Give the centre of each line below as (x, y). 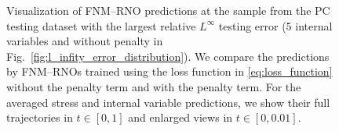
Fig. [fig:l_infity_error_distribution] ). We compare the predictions (168, 56)
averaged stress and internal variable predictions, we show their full (168, 102)
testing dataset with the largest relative (101, 25)
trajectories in (40, 117)
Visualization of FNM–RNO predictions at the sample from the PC (168, 10)
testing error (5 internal (275, 25)
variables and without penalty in (85, 41)
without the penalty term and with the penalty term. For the (154, 86)
